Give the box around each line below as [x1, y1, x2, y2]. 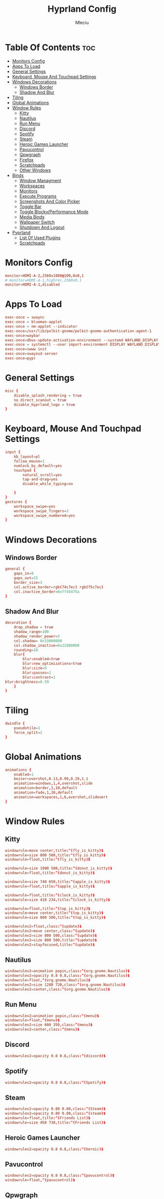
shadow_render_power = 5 [14, 634, 60, 639]
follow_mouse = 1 [14, 459, 45, 464]
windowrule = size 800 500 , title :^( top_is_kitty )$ [5, 915, 106, 920]
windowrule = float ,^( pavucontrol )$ [5, 1177, 76, 1183]
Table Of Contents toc [5, 42, 96, 53]
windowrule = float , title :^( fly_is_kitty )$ [5, 857, 91, 862]
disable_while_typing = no [22, 482, 73, 487]
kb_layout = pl [14, 454, 41, 459]
